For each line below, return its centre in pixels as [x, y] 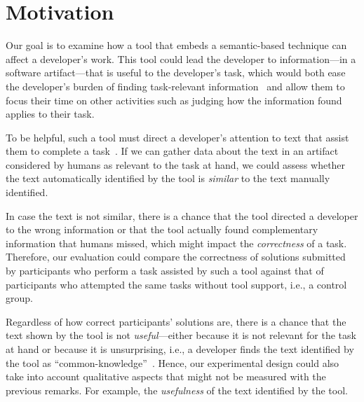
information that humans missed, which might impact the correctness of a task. [176, 243]
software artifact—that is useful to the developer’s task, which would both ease [176, 72]
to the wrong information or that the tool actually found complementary [162, 229]
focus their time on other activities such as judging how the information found [174, 100]
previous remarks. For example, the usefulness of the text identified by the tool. [177, 390]
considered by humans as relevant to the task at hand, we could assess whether [176, 164]
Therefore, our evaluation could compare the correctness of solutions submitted [176, 257]
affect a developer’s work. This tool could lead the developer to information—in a [181, 58]
